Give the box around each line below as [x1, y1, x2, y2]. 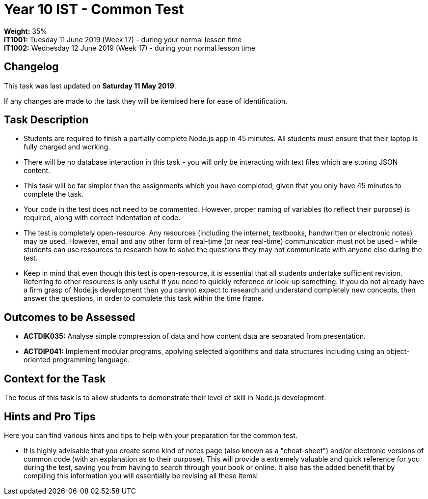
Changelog [4, 60, 59, 73]
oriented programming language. [24, 355, 130, 364]
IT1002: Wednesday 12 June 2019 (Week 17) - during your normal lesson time [4, 43, 255, 52]
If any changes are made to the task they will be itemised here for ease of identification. [4, 96, 288, 105]
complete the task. [24, 190, 83, 199]
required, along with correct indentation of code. [24, 213, 181, 222]
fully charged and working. [24, 143, 110, 151]
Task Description [4, 114, 89, 126]
